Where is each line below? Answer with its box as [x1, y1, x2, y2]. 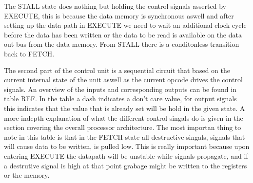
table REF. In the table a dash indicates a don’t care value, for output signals [4, 93, 237, 104]
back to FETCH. [4, 48, 55, 58]
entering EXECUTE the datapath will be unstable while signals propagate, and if [4, 150, 248, 161]
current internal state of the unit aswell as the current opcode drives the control [4, 74, 243, 85]
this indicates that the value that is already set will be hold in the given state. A [4, 103, 245, 113]
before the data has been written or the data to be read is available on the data [4, 29, 242, 39]
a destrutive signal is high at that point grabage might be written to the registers [4, 160, 247, 170]
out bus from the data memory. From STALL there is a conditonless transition [4, 39, 239, 49]
